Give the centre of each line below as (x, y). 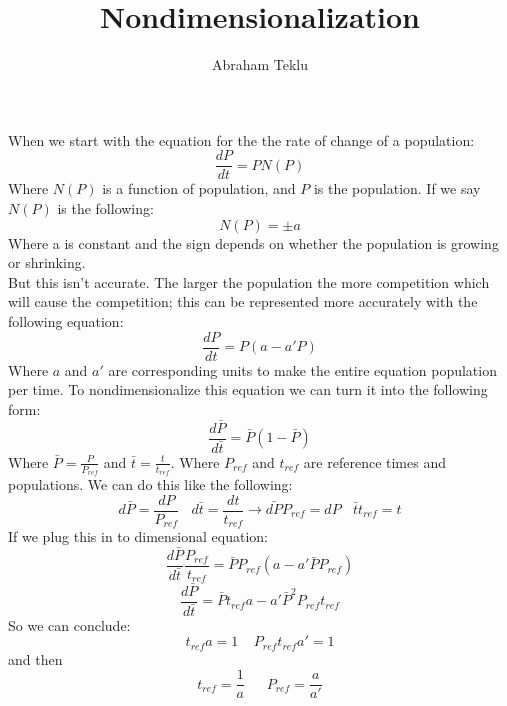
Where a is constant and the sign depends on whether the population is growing (253, 242)
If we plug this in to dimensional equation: (138, 536)
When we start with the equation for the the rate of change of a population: (241, 139)
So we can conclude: (69, 624)
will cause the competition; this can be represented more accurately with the (243, 301)
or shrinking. (47, 262)
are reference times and (374, 461)
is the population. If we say (397, 188)
